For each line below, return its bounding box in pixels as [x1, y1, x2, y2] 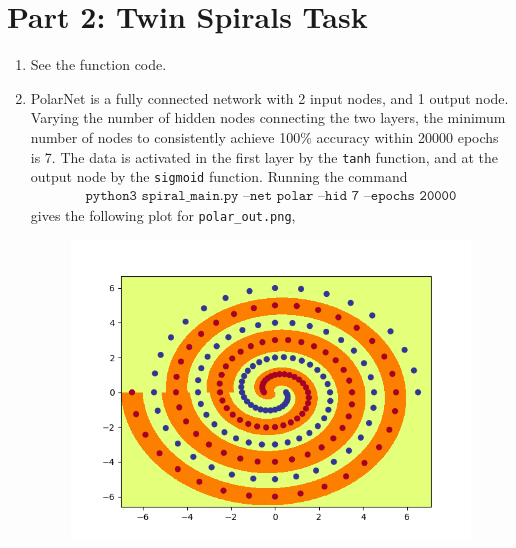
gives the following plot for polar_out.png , [30, 204, 296, 225]
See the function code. [30, 54, 167, 75]
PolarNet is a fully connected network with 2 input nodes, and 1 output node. [30, 87, 509, 108]
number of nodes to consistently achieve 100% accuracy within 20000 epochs [30, 126, 499, 147]
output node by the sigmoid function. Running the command [30, 166, 408, 187]
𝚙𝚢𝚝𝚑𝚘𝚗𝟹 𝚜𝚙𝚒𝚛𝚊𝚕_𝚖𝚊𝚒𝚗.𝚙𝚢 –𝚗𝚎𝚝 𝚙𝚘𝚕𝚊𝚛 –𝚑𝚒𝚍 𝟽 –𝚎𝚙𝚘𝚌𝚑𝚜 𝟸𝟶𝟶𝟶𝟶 [85, 188, 457, 203]
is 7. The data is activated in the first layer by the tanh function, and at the [30, 146, 499, 167]
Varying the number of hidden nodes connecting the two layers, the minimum [30, 107, 506, 128]
